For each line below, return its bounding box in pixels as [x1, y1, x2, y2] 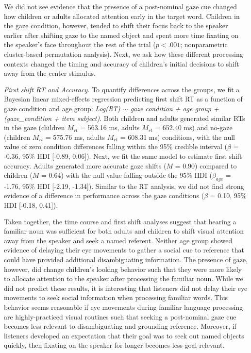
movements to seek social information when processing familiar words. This [4, 292, 228, 303]
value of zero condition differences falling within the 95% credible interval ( [4, 141, 227, 151]
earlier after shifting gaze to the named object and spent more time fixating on [4, 30, 238, 40]
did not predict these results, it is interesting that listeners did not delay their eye [4, 283, 248, 293]
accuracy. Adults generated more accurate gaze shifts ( [4, 160, 167, 170]
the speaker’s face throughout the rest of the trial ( [4, 39, 156, 50]
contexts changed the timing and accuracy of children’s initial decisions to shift [4, 58, 239, 68]
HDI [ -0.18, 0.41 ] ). [4, 200, 58, 210]
